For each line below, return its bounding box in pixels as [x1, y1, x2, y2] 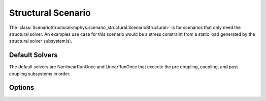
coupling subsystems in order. [9, 71, 71, 76]
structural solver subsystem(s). [9, 38, 72, 44]
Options [9, 83, 34, 92]
